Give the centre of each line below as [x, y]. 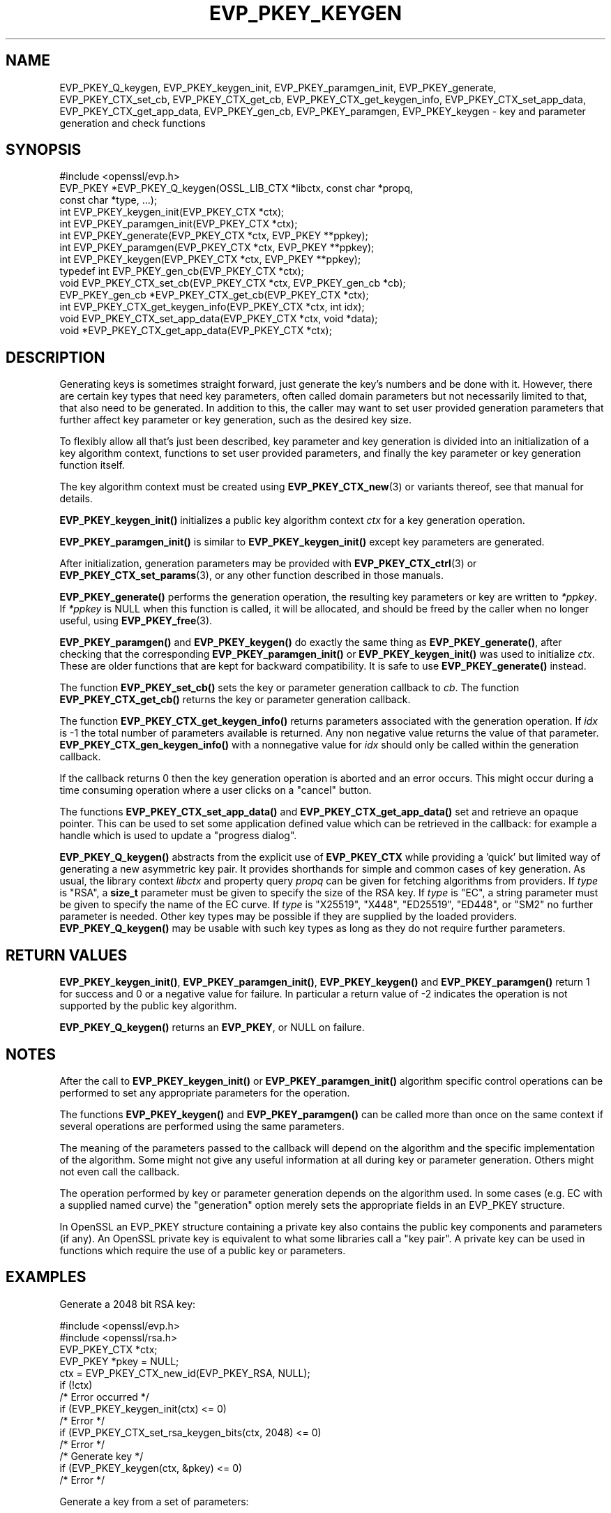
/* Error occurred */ [104, 1397]
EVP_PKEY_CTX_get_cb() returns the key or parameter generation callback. [235, 700]
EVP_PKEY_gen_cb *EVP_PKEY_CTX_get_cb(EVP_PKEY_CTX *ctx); [214, 295]
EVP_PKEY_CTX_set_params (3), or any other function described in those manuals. [251, 575]
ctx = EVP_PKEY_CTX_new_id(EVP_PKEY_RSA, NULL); [185, 1373]
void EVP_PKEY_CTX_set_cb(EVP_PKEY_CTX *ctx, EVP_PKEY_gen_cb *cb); [233, 283]
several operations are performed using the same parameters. [202, 1126]
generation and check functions [133, 123]
